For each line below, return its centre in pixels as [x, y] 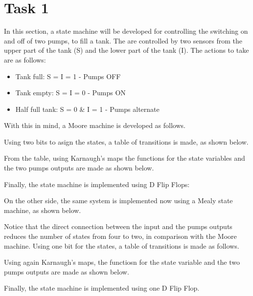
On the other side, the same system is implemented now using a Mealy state [118, 201]
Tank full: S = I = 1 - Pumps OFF [68, 76]
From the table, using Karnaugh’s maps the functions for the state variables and [125, 158]
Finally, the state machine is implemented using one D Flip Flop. [102, 288]
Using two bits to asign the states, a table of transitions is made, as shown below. [126, 141]
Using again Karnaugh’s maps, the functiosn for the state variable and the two [122, 262]
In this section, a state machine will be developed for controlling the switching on [126, 31]
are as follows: [25, 59]
